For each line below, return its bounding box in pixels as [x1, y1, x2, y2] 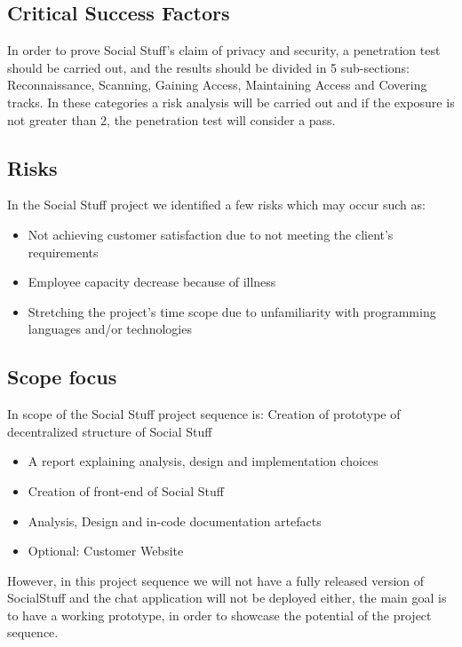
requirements [28, 242, 99, 261]
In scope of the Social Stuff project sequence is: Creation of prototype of [7, 405, 401, 423]
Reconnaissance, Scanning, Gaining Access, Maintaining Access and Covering [7, 75, 427, 94]
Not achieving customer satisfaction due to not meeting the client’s [28, 225, 394, 243]
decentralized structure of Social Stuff [7, 422, 212, 440]
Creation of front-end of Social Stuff [28, 481, 225, 500]
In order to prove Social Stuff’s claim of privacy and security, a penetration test [7, 41, 441, 59]
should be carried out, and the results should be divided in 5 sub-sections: [7, 58, 410, 76]
